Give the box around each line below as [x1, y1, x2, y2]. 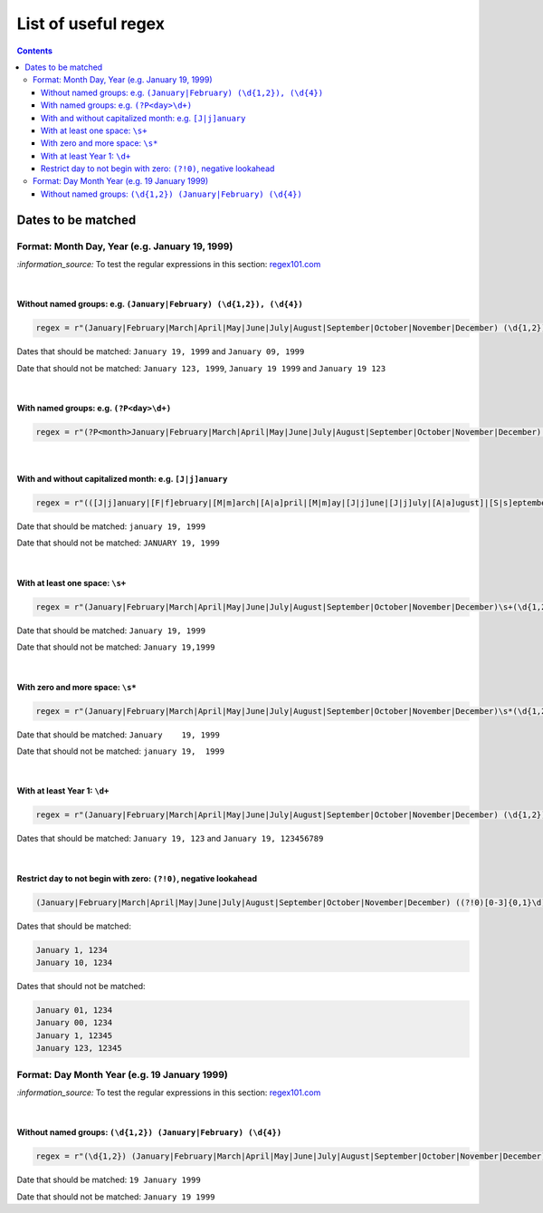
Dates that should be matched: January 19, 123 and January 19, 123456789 [16, 833, 324, 844]
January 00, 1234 [35, 1017, 113, 1028]
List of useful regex [16, 14, 165, 34]
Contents [16, 45, 53, 56]
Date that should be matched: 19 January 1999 [16, 1174, 201, 1186]
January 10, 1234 [35, 958, 113, 968]
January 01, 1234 [35, 1006, 113, 1016]
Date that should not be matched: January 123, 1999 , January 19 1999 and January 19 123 [16, 362, 386, 373]
